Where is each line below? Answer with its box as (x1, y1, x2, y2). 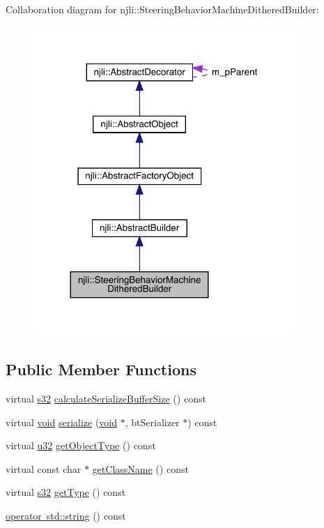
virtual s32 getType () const (6, 485, 126, 499)
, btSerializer (125, 414, 180, 429)
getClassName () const (92, 461, 189, 476)
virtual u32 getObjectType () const (6, 438, 156, 453)
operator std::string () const (6, 508, 126, 523)
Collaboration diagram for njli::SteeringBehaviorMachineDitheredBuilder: (6, 2, 319, 16)
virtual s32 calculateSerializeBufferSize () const (6, 391, 206, 406)
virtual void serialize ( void (6, 414, 118, 429)
